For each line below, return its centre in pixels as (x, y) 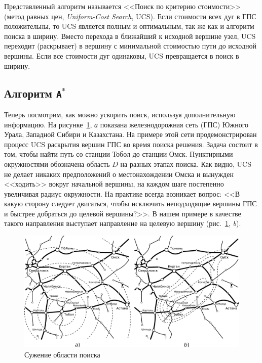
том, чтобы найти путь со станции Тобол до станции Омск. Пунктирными (119, 154)
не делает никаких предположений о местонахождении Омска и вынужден (119, 174)
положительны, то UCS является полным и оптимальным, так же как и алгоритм (129, 26)
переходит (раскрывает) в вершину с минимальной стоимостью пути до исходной (130, 46)
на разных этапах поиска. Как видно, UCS (186, 164)
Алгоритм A (33, 93)
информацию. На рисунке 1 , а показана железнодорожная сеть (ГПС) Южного (126, 124)
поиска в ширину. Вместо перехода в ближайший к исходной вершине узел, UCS (130, 36)
